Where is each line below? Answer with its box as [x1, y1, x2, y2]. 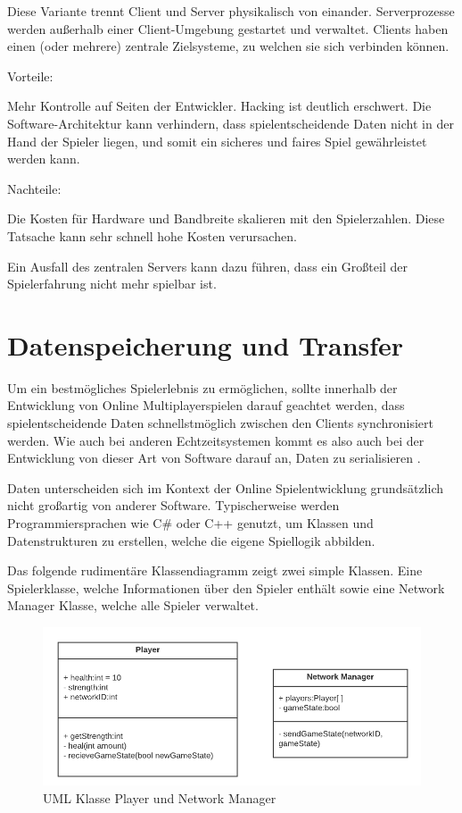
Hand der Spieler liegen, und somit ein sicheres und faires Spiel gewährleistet [7, 131, 427, 150]
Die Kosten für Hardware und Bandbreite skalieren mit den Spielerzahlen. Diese [7, 209, 445, 228]
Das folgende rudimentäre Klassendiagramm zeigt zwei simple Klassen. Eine [7, 561, 423, 580]
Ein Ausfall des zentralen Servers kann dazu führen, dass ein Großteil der [7, 256, 408, 275]
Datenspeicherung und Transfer [7, 326, 404, 363]
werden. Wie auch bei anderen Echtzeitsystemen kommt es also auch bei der [7, 431, 425, 449]
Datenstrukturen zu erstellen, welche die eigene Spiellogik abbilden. [7, 531, 375, 549]
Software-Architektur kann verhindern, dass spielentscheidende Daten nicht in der [7, 113, 454, 132]
